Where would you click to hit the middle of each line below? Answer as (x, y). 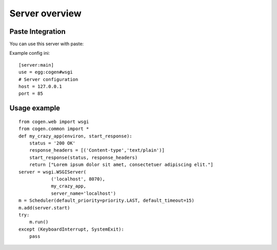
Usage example (35, 108)
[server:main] (36, 65)
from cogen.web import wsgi (54, 121)
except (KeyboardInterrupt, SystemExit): (71, 229)
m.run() (39, 222)
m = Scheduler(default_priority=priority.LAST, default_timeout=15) (106, 201)
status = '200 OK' (52, 143)
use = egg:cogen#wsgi (46, 72)
